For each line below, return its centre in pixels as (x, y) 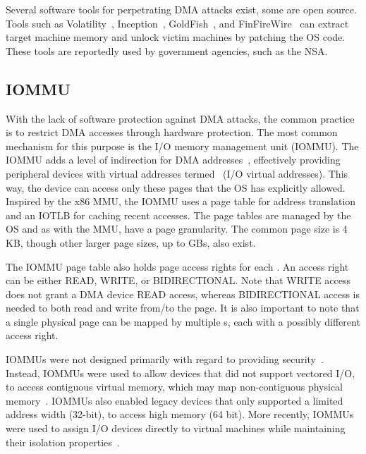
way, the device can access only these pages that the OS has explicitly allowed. (176, 187)
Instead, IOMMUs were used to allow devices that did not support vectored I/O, (181, 373)
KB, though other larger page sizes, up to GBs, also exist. (131, 242)
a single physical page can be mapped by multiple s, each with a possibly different (183, 321)
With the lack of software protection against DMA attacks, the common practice (180, 118)
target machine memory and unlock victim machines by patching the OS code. (176, 37)
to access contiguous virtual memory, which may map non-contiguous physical (175, 387)
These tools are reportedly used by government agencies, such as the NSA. (167, 50)
